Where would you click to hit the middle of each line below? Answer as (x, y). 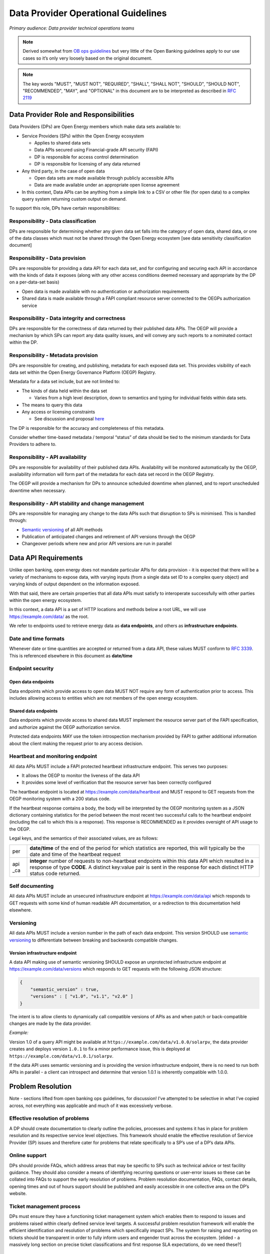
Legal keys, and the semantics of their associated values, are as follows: (84, 838)
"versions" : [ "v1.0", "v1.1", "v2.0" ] (82, 996)
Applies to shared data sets (62, 142)
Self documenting (31, 886)
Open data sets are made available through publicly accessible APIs (104, 178)
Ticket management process (45, 1206)
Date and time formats (37, 639)
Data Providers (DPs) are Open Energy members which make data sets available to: (95, 127)
